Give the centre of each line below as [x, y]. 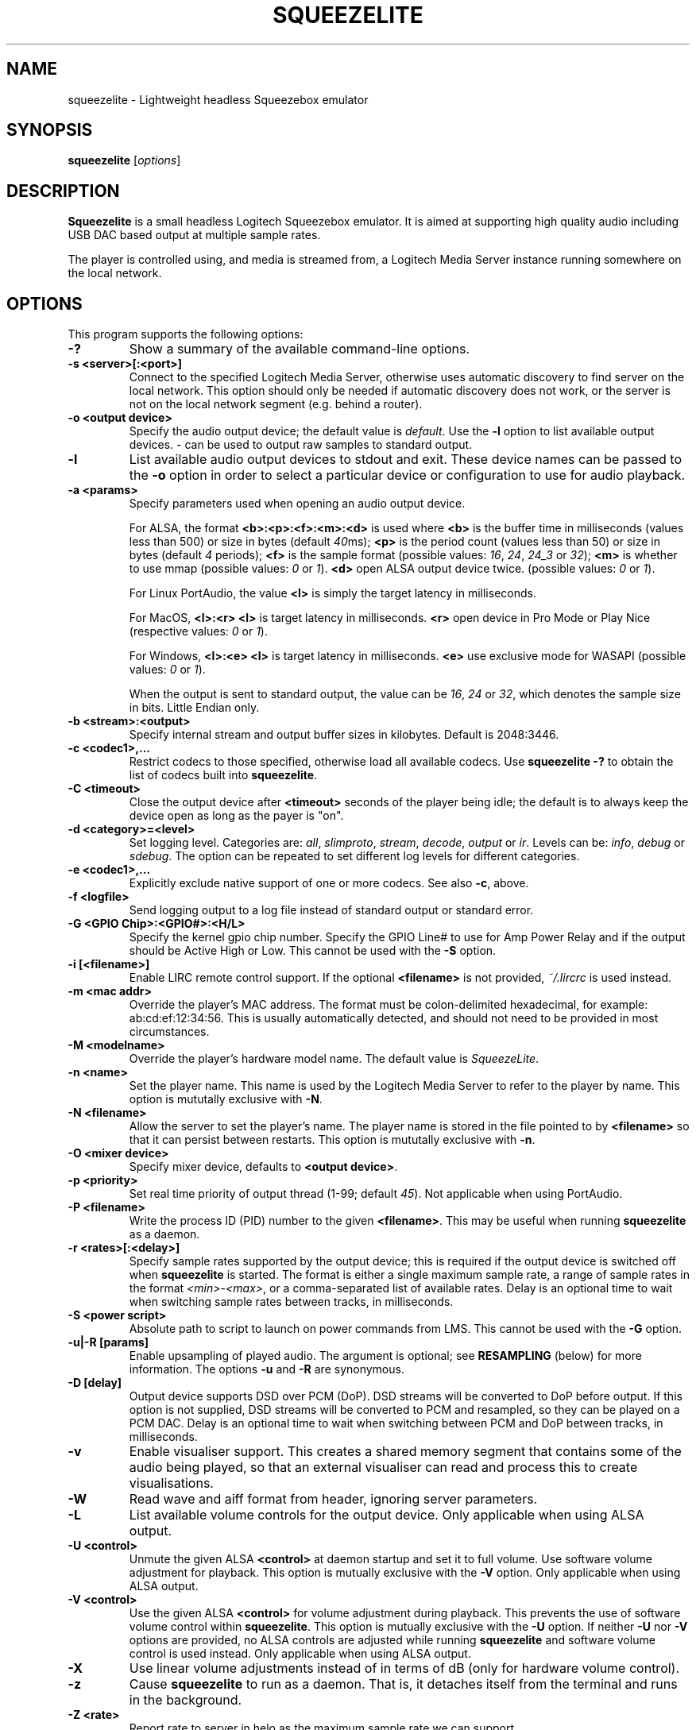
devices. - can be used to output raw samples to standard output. [301, 445]
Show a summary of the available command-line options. [299, 349]
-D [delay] [95, 1383]
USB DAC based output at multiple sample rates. [194, 235]
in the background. [186, 1700]
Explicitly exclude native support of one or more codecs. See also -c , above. [329, 883]
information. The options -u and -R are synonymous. [267, 1369]
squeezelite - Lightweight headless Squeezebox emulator [218, 99]
